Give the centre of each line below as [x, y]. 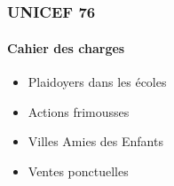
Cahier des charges [66, 47]
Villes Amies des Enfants [95, 141]
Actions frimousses [79, 111]
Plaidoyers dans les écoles [97, 82]
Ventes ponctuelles [78, 170]
